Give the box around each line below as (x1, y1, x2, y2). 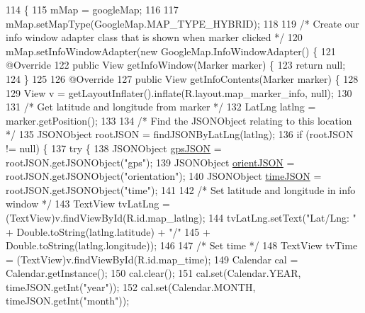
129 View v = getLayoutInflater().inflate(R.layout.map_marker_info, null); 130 (6, 85, 352, 100)
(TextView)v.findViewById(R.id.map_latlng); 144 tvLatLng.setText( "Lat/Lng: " (6, 210, 356, 224)
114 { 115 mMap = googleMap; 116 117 (6, 2, 179, 16)
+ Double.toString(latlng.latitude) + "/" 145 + (6, 224, 210, 239)
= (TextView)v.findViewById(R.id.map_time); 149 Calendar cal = (6, 251, 298, 266)
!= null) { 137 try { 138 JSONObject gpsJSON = (6, 140, 222, 155)
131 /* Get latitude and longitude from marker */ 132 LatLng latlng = (6, 99, 316, 114)
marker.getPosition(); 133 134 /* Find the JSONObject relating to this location (6, 113, 352, 127)
